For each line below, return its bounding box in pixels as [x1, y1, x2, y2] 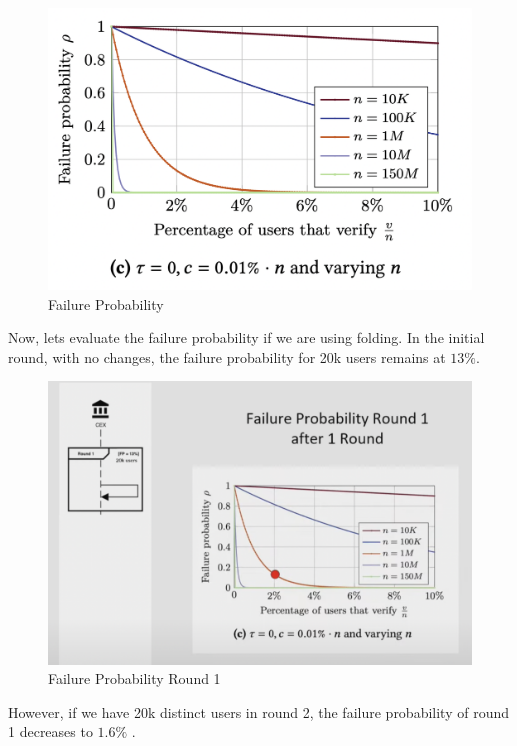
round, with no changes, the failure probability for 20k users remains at [8, 346, 446, 367]
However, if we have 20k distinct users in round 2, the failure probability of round [8, 701, 510, 722]
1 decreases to [8, 721, 93, 742]
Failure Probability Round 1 [48, 668, 221, 689]
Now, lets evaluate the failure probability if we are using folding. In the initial [8, 327, 485, 348]
